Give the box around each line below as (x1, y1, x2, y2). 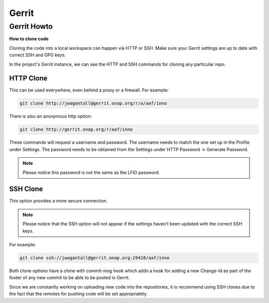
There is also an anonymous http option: (9, 113, 92, 119)
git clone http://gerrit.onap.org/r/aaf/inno (19, 127, 133, 132)
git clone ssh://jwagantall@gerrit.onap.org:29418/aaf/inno (19, 255, 170, 261)
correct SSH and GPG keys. (9, 52, 66, 58)
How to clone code (9, 36, 49, 42)
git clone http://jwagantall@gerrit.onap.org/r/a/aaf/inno (19, 101, 167, 106)
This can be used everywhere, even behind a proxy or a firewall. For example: (9, 87, 169, 93)
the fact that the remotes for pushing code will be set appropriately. (9, 291, 148, 297)
